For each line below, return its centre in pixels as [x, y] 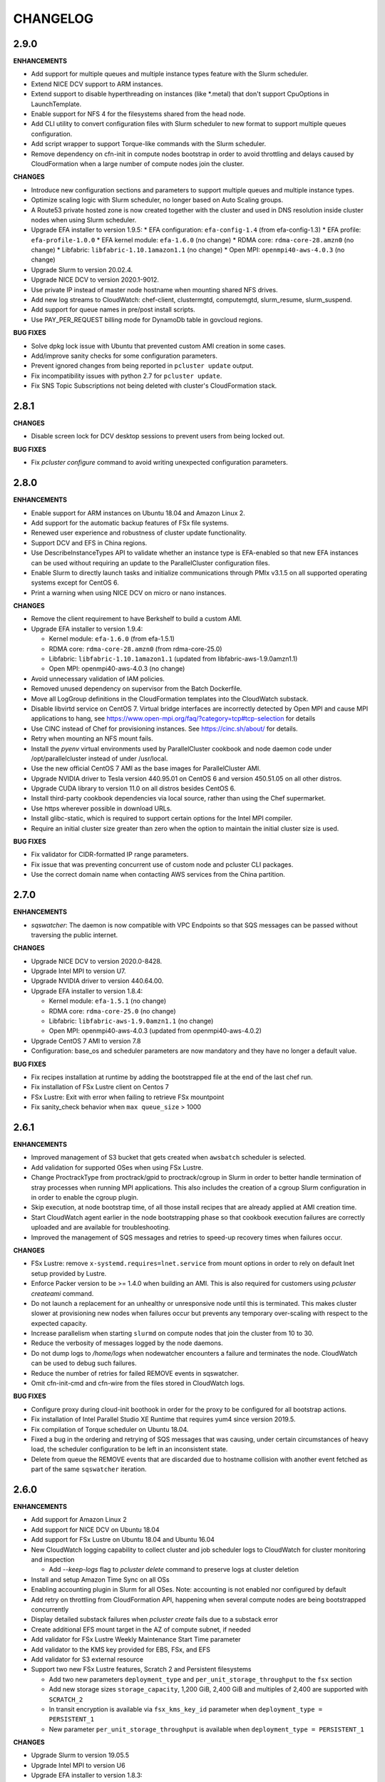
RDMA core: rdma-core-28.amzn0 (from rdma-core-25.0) [135, 649]
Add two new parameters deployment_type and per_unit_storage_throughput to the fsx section [200, 1679]
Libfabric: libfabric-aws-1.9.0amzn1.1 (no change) [131, 1021]
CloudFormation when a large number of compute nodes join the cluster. [138, 163]
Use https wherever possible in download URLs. [102, 808]
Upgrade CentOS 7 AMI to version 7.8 [86, 1041]
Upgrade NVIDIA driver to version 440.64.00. [97, 981]
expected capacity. [59, 1323]
